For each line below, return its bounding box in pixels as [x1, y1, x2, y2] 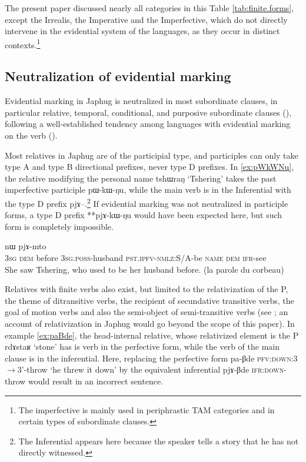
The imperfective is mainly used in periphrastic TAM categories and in [18, 403, 275, 416]
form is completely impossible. [5, 220, 114, 232]
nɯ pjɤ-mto [5, 240, 46, 252]
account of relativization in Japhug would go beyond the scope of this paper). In [5, 317, 295, 329]
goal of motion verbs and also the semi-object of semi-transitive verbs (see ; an [5, 306, 288, 318]
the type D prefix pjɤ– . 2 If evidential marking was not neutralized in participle [5, 195, 288, 209]
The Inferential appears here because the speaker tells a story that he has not [18, 434, 299, 447]
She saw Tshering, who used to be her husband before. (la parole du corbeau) [5, 263, 284, 275]
